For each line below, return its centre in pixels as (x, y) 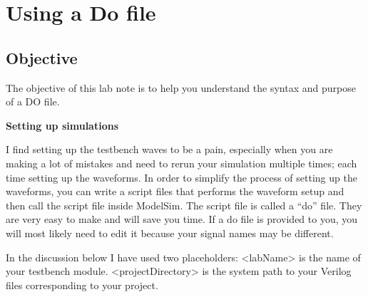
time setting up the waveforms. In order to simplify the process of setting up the (182, 177)
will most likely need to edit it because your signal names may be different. (170, 233)
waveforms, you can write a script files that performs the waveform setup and (175, 191)
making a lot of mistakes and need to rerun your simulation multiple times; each (182, 163)
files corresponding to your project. (82, 285)
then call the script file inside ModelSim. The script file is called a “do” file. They (184, 205)
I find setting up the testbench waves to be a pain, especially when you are (169, 149)
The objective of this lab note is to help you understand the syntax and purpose (181, 87)
